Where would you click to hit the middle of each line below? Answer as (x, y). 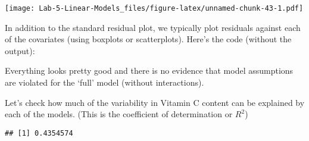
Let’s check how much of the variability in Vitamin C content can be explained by (155, 102)
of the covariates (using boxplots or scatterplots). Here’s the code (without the (148, 39)
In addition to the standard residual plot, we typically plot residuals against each (153, 27)
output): (20, 50)
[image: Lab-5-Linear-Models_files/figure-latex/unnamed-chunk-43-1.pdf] (154, 8)
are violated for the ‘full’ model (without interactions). (104, 82)
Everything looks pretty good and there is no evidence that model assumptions (149, 70)
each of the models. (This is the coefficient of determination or (119, 114)
